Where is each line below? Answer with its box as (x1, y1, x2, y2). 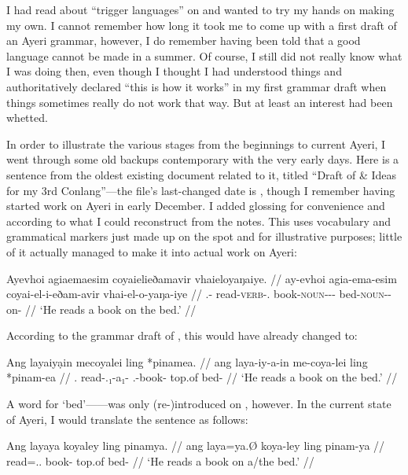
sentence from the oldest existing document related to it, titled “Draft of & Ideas (6, 166, 397, 182)
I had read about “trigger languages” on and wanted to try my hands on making (6, 2, 395, 17)
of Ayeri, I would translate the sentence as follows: (6, 411, 248, 427)
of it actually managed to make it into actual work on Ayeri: (6, 243, 297, 260)
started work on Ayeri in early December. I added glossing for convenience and (6, 197, 385, 214)
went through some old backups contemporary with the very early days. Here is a (6, 151, 399, 168)
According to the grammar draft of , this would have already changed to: (6, 327, 358, 344)
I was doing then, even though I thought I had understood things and (6, 63, 342, 79)
